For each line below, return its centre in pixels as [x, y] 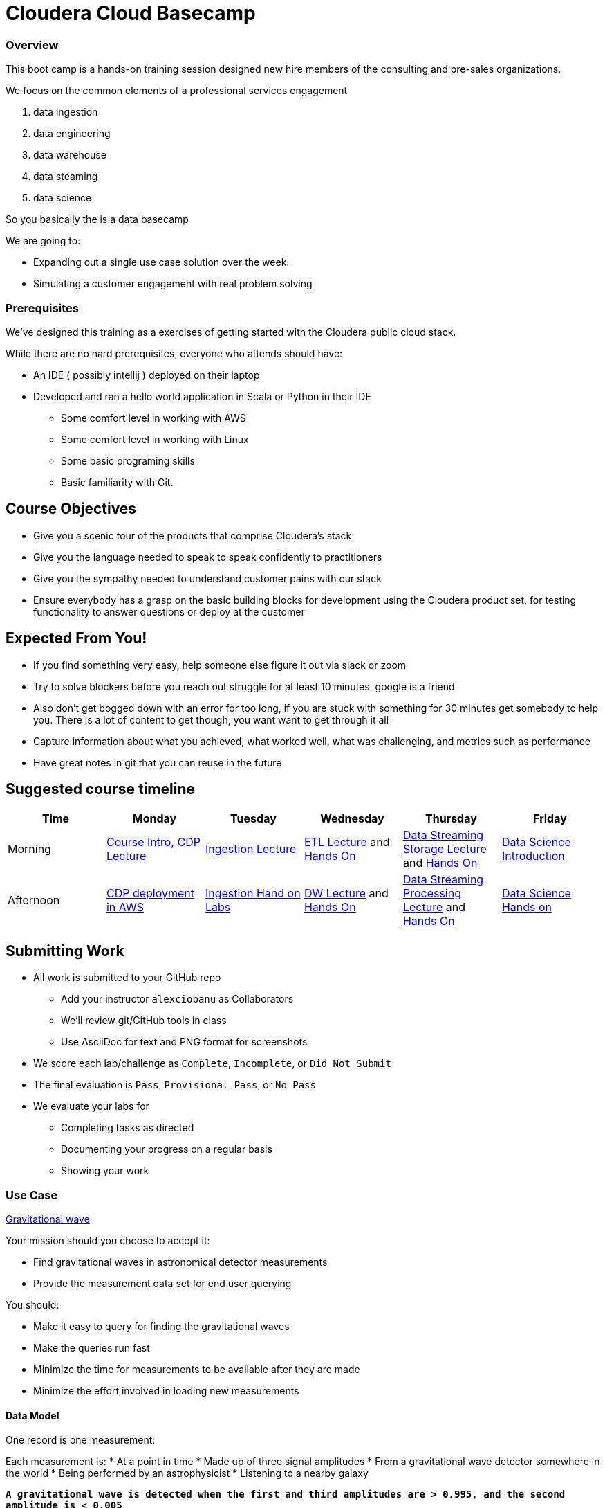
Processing [432, 894]
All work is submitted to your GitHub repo [127, 978]
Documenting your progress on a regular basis [167, 1149]
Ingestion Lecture [251, 849]
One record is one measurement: [81, 1440]
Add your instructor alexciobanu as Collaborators [177, 999]
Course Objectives [71, 509]
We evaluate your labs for [91, 1106]
